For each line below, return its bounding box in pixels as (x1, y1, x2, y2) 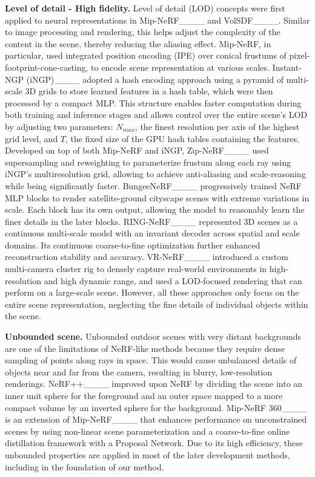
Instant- (272, 60, 302, 73)
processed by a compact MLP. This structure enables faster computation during (5, 96, 302, 109)
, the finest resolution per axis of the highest (134, 120, 300, 132)
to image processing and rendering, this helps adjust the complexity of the (5, 25, 280, 38)
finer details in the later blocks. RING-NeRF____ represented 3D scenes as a (5, 215, 298, 227)
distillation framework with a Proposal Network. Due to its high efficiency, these (5, 436, 303, 449)
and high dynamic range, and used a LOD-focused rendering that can (44, 274, 302, 287)
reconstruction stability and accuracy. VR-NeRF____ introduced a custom (5, 250, 289, 263)
